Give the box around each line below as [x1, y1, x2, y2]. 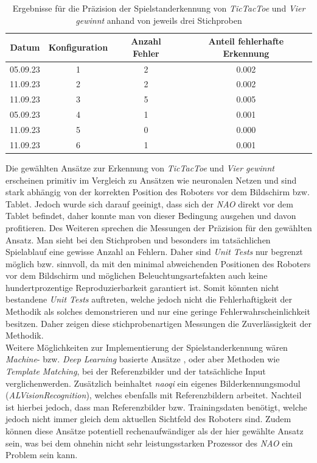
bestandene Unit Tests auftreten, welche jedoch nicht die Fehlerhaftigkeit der [5, 293, 292, 306]
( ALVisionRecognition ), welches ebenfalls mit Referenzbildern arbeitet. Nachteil [5, 389, 302, 401]
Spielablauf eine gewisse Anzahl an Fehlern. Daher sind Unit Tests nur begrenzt [5, 245, 303, 258]
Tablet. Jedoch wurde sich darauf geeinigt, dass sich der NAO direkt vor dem [5, 197, 293, 210]
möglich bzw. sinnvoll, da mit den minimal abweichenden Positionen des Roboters [5, 257, 311, 270]
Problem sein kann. [5, 448, 78, 461]
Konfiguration [48, 40, 108, 53]
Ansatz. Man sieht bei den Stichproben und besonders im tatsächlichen [5, 233, 271, 246]
